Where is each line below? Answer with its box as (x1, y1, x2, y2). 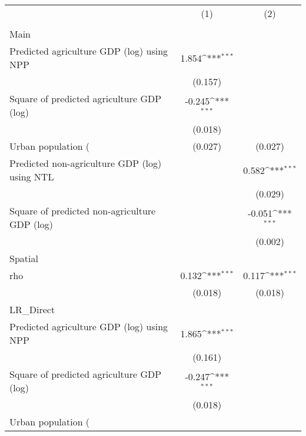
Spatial (9, 251, 38, 265)
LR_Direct (9, 303, 55, 316)
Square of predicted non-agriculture (9, 204, 156, 217)
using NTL (9, 170, 54, 183)
